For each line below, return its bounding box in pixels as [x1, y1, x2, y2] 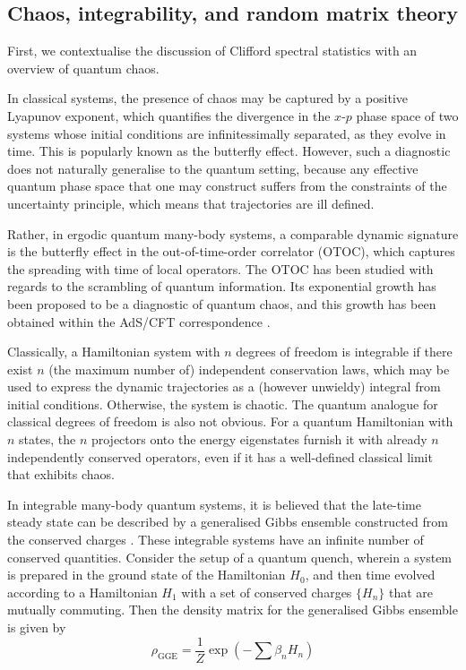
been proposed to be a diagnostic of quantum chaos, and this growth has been [7, 294, 436, 313]
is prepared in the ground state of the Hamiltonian [7, 565, 286, 584]
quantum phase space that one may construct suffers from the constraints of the [7, 176, 447, 195]
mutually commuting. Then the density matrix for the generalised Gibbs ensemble [7, 600, 458, 619]
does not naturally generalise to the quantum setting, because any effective [7, 159, 419, 177]
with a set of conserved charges [181, 582, 352, 601]
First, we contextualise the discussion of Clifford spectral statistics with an [7, 41, 418, 60]
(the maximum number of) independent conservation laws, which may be [48, 359, 450, 378]
